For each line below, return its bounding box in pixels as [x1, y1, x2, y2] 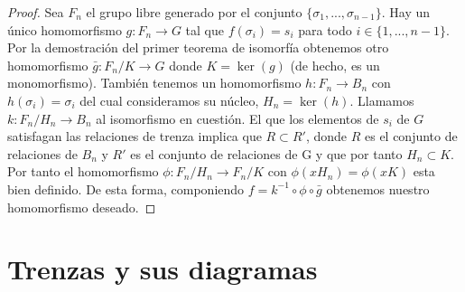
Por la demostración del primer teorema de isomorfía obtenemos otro [7, 38, 389, 57]
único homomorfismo [7, 20, 122, 39]
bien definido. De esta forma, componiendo [7, 179, 245, 198]
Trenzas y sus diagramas [7, 250, 318, 287]
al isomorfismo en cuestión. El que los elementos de [96, 108, 379, 127]
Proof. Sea [7, 3, 64, 21]
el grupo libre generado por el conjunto [86, 3, 302, 21]
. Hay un [381, 3, 431, 21]
